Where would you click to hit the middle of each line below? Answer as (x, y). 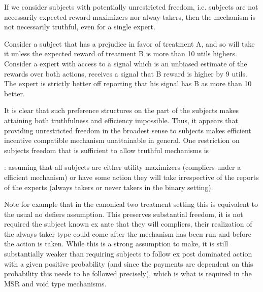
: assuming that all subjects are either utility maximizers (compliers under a (123, 167)
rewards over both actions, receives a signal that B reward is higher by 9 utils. (126, 73)
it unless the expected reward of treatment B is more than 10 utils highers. (121, 53)
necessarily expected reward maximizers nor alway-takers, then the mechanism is (130, 16)
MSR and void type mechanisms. (55, 283)
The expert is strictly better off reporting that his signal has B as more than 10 (128, 83)
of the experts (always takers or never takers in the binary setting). (109, 187)
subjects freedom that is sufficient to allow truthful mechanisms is (107, 150)
